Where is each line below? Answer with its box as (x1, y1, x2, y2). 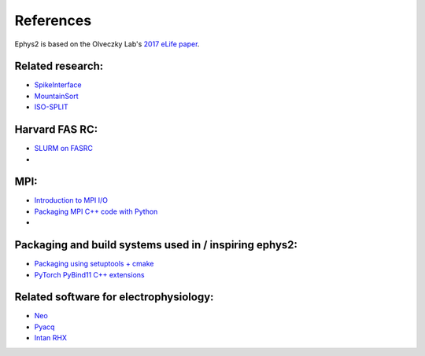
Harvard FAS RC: (14, 123, 98, 137)
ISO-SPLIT (34, 102, 68, 112)
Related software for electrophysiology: (14, 291, 214, 304)
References (14, 12, 92, 29)
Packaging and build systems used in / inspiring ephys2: (14, 238, 298, 251)
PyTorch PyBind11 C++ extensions (34, 270, 145, 279)
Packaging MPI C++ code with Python (34, 207, 158, 216)
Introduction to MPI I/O (34, 196, 109, 205)
